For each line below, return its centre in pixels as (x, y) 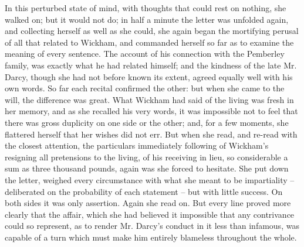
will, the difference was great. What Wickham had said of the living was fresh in (149, 99)
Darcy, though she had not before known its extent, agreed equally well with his (149, 76)
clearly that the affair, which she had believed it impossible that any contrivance (150, 214)
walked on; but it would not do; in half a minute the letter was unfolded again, (147, 19)
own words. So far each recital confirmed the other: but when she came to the (145, 88)
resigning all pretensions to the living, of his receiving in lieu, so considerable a (146, 157)
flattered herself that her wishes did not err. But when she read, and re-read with (151, 134)
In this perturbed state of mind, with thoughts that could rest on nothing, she (146, 8)
